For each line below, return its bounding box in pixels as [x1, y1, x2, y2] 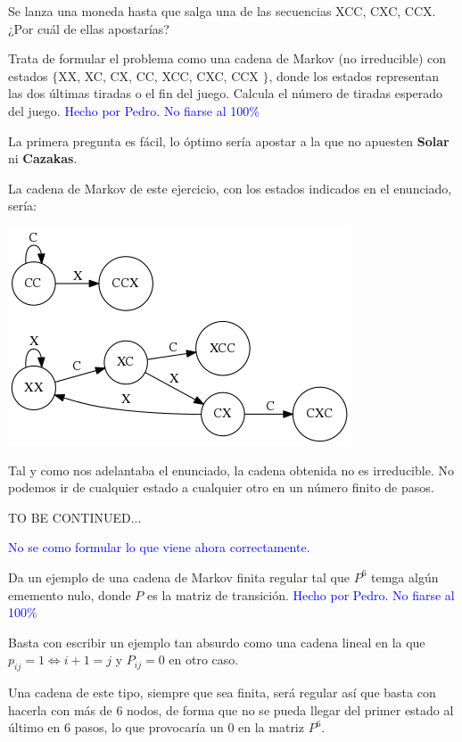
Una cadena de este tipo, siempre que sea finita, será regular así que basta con [8, 683, 436, 702]
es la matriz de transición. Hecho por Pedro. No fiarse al [146, 585, 455, 604]
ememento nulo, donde [8, 585, 131, 604]
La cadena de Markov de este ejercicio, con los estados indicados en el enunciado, [8, 178, 452, 197]
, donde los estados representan [268, 66, 440, 85]
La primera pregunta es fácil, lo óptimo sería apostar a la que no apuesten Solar [8, 131, 450, 150]
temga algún [371, 567, 439, 586]
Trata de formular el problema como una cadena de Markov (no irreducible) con [8, 49, 447, 68]
